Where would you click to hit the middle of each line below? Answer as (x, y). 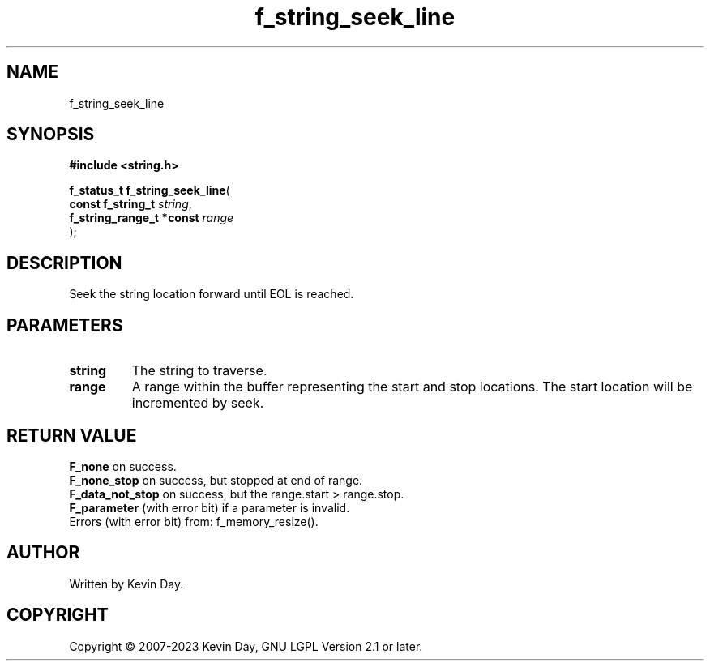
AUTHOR (43, 553)
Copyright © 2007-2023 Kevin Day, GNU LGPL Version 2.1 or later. (246, 646)
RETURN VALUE (72, 435)
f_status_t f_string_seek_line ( (150, 190)
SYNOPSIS (51, 135)
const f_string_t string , (130, 204)
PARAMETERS (65, 325)
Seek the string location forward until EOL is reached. (212, 294)
